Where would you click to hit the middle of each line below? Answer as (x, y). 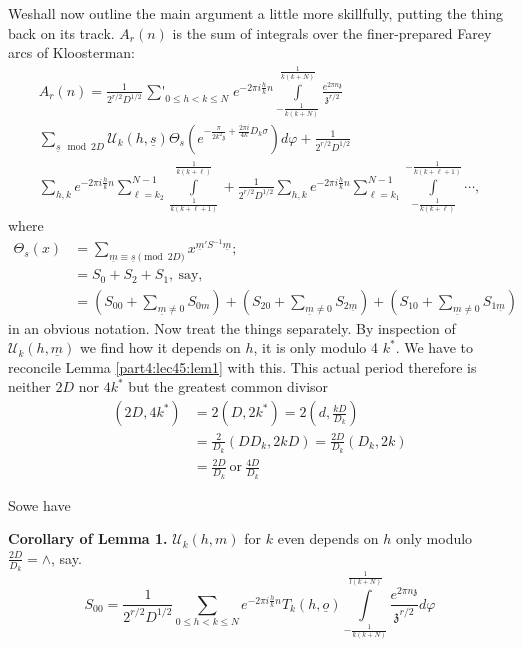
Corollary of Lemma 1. (88, 538)
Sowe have (39, 504)
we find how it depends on (160, 347)
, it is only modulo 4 (316, 347)
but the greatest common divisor (228, 386)
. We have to (434, 347)
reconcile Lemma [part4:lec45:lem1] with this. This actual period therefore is (242, 366)
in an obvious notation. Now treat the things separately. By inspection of (232, 327)
